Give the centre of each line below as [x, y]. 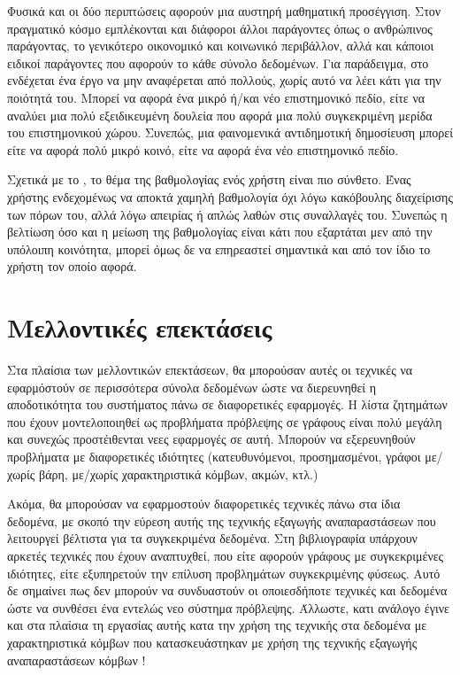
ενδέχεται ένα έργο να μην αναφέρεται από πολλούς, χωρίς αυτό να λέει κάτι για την [224, 80]
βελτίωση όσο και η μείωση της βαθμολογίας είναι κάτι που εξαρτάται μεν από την [220, 232]
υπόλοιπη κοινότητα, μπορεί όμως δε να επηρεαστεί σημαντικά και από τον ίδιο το [219, 248]
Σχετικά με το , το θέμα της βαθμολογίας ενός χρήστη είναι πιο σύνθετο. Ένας [209, 179]
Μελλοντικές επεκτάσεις [140, 327]
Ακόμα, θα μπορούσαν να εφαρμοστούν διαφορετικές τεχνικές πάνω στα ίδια [204, 504]
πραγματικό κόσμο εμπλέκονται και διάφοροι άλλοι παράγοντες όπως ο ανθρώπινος [220, 28]
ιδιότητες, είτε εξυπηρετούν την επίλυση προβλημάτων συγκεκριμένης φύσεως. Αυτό [224, 573]
